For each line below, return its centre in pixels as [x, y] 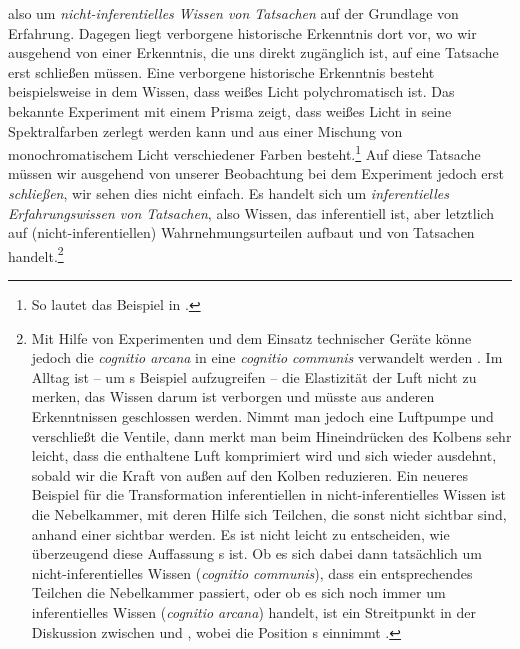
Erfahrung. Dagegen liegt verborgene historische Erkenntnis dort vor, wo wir [242, 32]
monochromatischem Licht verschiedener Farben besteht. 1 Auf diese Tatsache [244, 152]
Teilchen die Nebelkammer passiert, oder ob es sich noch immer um [238, 592]
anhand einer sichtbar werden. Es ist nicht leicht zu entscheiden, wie [240, 533]
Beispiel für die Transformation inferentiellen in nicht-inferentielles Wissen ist [268, 494]
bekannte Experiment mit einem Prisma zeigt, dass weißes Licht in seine [230, 110]
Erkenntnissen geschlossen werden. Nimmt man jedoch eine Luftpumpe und [262, 416]
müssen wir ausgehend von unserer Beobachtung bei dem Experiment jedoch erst [256, 173]
